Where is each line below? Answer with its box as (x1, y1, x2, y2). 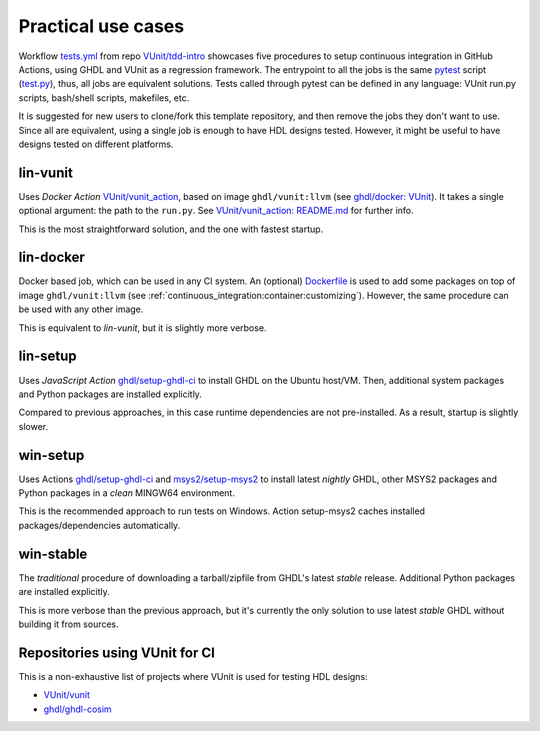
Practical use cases (18, 15, 185, 37)
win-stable (18, 545, 88, 562)
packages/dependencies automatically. (18, 519, 181, 531)
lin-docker (18, 249, 85, 266)
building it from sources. (18, 618, 119, 630)
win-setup (18, 446, 85, 464)
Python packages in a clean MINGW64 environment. (18, 487, 235, 499)
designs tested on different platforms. (18, 138, 174, 150)
